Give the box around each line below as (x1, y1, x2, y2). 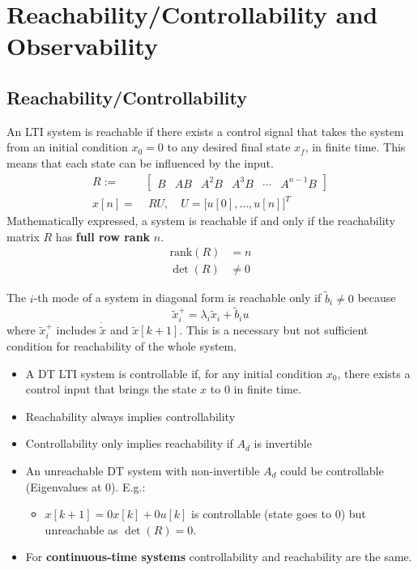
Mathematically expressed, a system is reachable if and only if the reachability (6, 212, 395, 229)
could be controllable (280, 462, 384, 479)
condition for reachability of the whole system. (6, 337, 237, 354)
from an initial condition (6, 138, 128, 155)
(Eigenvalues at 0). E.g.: (25, 478, 146, 495)
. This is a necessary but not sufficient (179, 321, 369, 338)
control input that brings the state (25, 381, 197, 398)
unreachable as (45, 521, 118, 538)
